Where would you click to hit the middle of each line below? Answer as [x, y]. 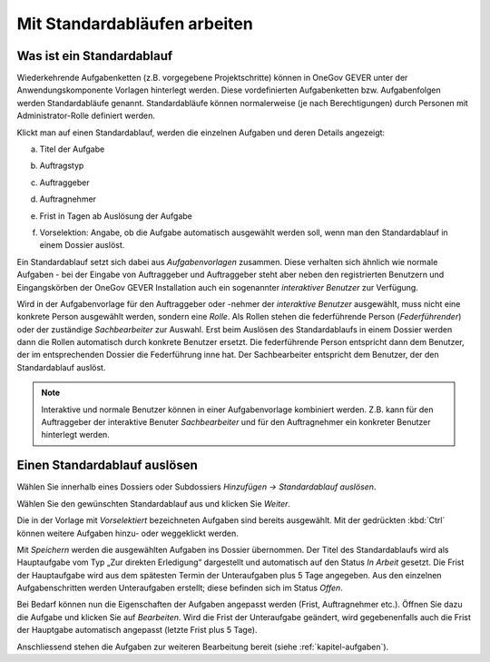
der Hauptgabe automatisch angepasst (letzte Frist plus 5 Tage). [137, 630]
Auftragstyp [62, 166]
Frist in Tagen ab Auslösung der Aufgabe [116, 216]
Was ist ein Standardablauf [95, 56]
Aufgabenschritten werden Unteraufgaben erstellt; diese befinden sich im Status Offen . [180, 588]
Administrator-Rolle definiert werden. [86, 116]
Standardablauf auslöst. [61, 367]
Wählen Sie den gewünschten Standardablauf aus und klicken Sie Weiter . [153, 503]
